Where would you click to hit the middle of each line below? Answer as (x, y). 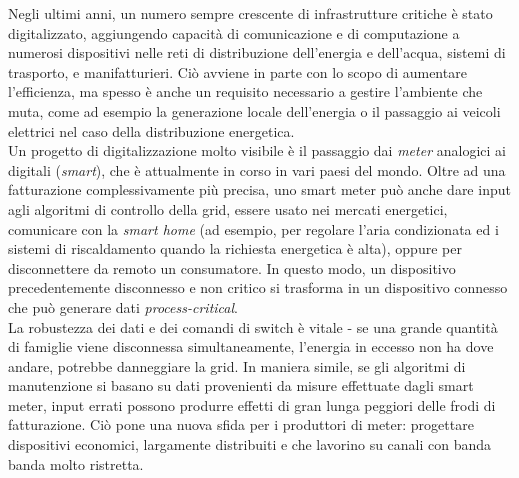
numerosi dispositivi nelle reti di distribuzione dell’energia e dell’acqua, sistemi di (257, 52)
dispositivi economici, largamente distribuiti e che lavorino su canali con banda (250, 444)
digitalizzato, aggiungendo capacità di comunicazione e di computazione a (234, 32)
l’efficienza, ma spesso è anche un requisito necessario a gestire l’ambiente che (245, 91)
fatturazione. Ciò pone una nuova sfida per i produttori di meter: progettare (241, 424)
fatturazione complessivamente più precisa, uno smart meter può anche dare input (259, 189)
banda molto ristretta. (76, 463)
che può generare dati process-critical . (123, 306)
